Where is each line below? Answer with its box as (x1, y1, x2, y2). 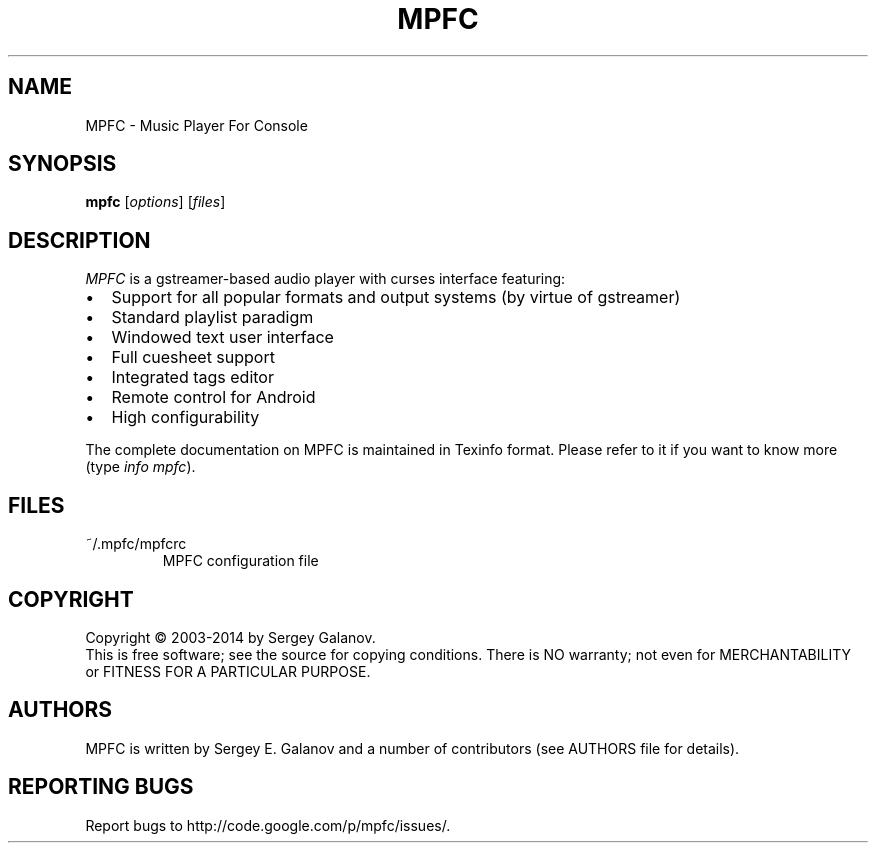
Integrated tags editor (111, 367, 274, 388)
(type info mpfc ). (85, 458, 196, 476)
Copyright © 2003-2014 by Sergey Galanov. (85, 628, 376, 646)
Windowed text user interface (111, 327, 334, 348)
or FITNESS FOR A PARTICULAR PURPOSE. (85, 662, 371, 680)
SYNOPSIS (8, 151, 117, 177)
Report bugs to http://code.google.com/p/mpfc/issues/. (85, 816, 451, 834)
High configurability (111, 407, 260, 428)
